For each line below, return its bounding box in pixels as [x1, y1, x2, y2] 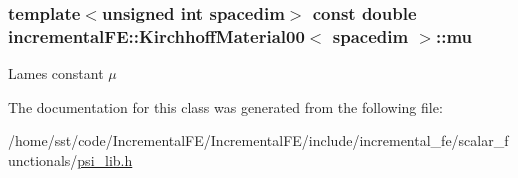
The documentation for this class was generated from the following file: [8, 96, 443, 117]
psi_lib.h [77, 149, 133, 170]
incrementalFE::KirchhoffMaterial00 [8, 23, 305, 48]
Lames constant [8, 63, 104, 84]
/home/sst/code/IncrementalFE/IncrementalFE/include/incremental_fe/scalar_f [8, 130, 509, 151]
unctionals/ [8, 149, 78, 170]
